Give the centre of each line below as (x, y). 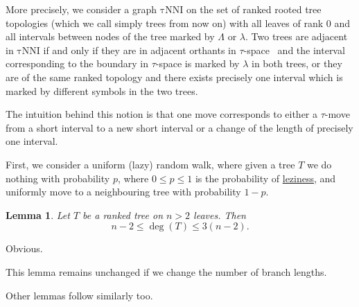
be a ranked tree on (123, 214)
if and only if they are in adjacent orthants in (140, 50)
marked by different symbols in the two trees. (102, 90)
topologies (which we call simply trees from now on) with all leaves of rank (165, 23)
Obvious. (24, 248)
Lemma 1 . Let (38, 214)
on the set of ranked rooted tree (254, 9)
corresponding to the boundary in (77, 63)
